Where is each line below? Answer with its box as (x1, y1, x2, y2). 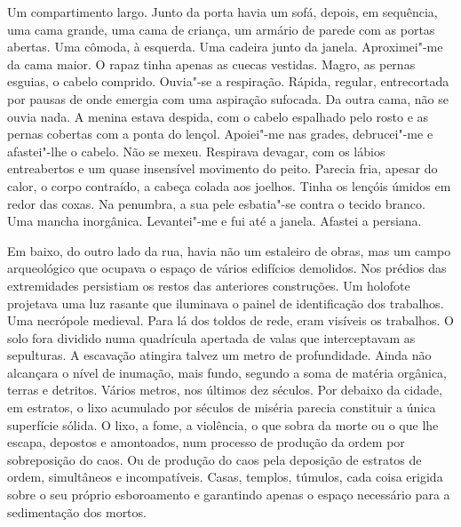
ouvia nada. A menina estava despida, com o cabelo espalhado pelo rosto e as (7, 107, 429, 125)
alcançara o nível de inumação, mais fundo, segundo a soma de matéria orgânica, (7, 363, 447, 381)
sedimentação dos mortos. (7, 502, 147, 521)
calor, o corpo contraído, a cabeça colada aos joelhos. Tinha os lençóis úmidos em (7, 176, 451, 195)
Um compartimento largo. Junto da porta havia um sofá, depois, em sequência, (7, 3, 438, 20)
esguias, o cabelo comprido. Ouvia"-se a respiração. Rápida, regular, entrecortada (7, 72, 449, 91)
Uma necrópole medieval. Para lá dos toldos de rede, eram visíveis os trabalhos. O (7, 311, 454, 330)
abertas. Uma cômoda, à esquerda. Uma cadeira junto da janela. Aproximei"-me (7, 37, 443, 56)
